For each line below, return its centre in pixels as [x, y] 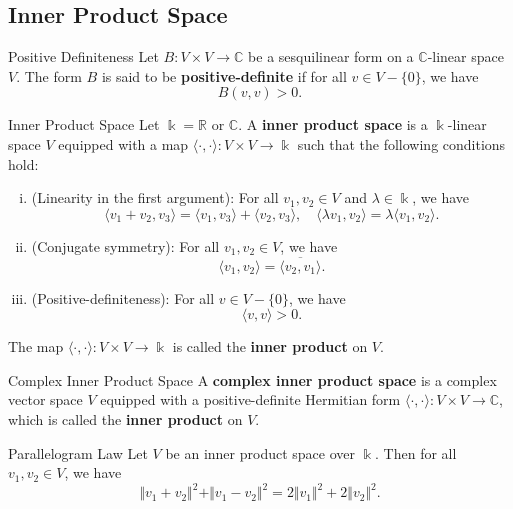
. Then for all [416, 452]
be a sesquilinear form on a [331, 56]
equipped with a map [123, 143]
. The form [49, 75]
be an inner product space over [260, 452]
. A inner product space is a [333, 124]
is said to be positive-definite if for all [224, 75]
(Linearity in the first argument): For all [155, 197]
